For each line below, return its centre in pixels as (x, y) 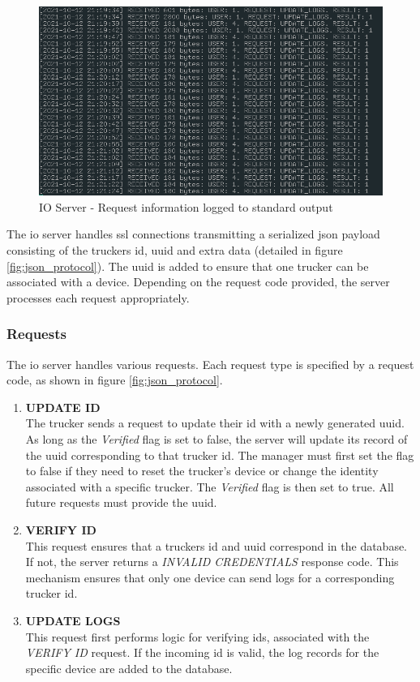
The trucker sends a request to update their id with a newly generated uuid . (215, 423)
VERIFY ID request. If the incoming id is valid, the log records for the (202, 652)
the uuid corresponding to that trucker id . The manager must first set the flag (220, 455)
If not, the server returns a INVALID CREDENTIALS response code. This (212, 562)
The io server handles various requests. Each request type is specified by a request (210, 364)
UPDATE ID (63, 407)
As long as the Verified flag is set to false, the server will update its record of (216, 438)
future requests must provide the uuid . (121, 502)
